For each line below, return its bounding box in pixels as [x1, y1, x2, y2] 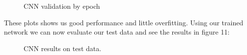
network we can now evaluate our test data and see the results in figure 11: [4, 27, 230, 37]
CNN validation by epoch [24, 1, 100, 11]
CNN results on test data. [24, 43, 102, 53]
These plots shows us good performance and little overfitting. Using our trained [4, 17, 244, 27]
